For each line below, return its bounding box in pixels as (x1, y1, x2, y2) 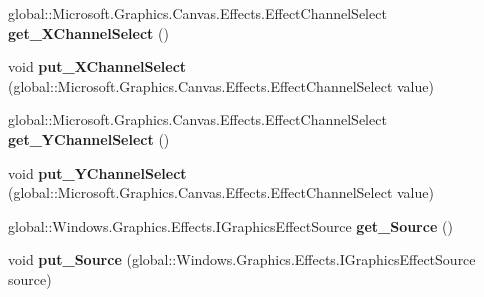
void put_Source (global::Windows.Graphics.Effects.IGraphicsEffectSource (8, 249, 476, 270)
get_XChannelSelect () (8, 22, 169, 43)
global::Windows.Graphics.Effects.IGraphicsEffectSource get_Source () (8, 215, 453, 236)
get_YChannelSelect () (8, 128, 170, 149)
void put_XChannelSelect (8, 56, 187, 77)
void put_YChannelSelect (8, 162, 187, 183)
